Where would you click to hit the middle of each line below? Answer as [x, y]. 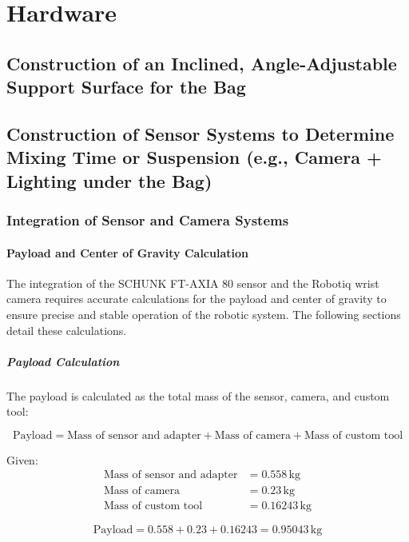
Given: [22, 459]
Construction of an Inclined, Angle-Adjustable [202, 63]
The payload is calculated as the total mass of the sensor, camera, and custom [198, 395]
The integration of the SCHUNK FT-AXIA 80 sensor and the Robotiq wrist [193, 283]
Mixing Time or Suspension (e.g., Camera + [194, 157]
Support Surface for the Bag [126, 87]
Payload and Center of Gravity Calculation [127, 252]
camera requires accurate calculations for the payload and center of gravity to [197, 299]
